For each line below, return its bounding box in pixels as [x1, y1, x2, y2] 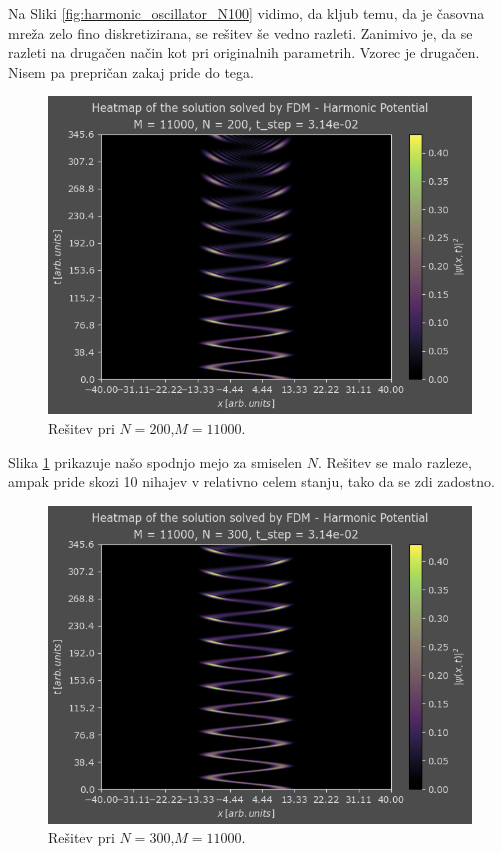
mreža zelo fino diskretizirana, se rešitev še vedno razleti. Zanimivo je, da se [8, 22, 473, 43]
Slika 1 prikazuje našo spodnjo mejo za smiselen [8, 451, 302, 472]
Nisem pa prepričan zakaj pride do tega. [8, 61, 254, 82]
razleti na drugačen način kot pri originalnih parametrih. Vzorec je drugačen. [8, 42, 480, 63]
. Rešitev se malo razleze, [317, 451, 472, 472]
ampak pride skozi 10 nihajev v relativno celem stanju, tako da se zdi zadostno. [8, 471, 495, 492]
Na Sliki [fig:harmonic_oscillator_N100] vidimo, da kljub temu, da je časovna [8, 3, 485, 23]
